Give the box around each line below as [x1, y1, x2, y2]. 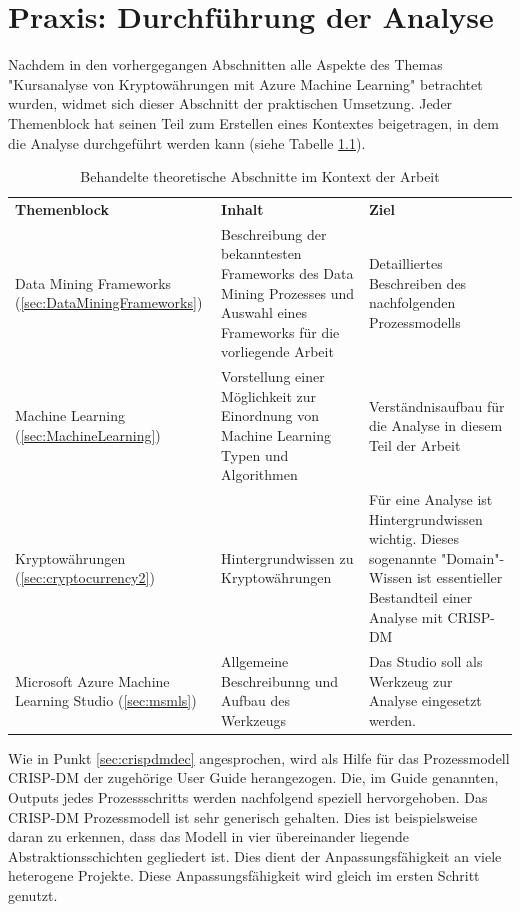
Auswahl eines [221, 302, 308, 323]
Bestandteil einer [368, 586, 473, 607]
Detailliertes [368, 253, 443, 274]
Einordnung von [221, 405, 319, 426]
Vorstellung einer [221, 366, 325, 387]
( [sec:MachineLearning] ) [15, 424, 161, 445]
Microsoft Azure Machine [15, 670, 170, 691]
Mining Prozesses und [221, 282, 355, 303]
